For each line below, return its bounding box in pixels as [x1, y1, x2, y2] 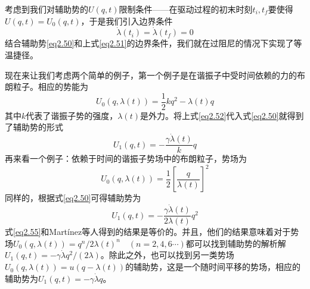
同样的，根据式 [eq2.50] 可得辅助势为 [5, 191, 141, 204]
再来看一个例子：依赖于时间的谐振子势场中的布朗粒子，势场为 [5, 152, 247, 165]
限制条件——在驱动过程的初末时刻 [119, 3, 253, 15]
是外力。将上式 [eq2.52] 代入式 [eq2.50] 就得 [140, 109, 296, 121]
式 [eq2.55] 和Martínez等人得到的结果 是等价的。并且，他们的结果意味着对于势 [5, 225, 299, 238]
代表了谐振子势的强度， [26, 109, 118, 121]
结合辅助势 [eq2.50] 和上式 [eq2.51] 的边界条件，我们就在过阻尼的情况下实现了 [5, 37, 294, 49]
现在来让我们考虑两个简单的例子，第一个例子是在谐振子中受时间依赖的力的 [5, 68, 297, 81]
